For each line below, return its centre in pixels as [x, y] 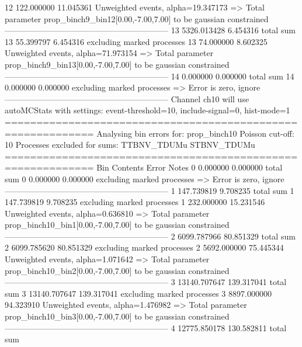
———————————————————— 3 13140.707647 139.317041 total [146, 282]
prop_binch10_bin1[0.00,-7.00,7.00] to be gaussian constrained [117, 225]
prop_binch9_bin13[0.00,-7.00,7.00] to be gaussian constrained [117, 64]
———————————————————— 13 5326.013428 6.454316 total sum [150, 30]
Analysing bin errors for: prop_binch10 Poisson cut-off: [195, 133]
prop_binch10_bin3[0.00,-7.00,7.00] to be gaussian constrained [117, 316]
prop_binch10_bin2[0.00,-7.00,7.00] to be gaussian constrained [117, 270]
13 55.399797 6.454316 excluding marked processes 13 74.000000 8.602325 [136, 41]
